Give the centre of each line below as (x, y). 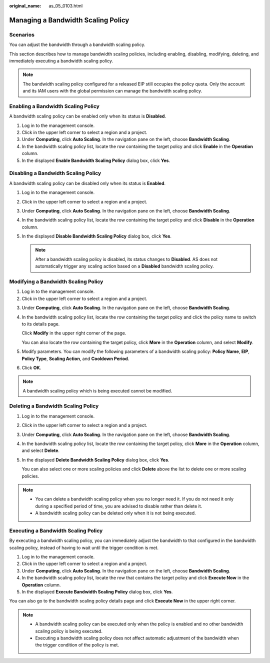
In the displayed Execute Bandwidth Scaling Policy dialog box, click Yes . (97, 592)
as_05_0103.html (66, 6)
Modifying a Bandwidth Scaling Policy (56, 281)
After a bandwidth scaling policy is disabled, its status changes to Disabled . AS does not (126, 259)
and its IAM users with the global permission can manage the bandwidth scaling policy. (112, 91)
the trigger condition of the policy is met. (77, 645)
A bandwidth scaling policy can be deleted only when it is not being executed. (115, 513)
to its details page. (41, 324)
